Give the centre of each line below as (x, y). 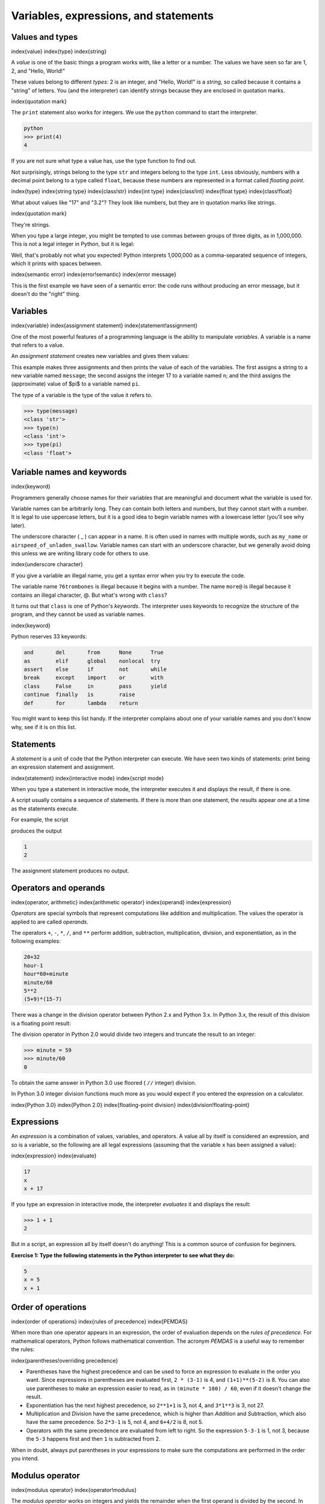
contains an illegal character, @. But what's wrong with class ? (89, 595)
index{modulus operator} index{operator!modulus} (74, 1490)
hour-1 (33, 965)
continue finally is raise (79, 695)
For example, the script (40, 820)
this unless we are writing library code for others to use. (80, 553)
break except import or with (94, 678)
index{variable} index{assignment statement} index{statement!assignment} (104, 325)
